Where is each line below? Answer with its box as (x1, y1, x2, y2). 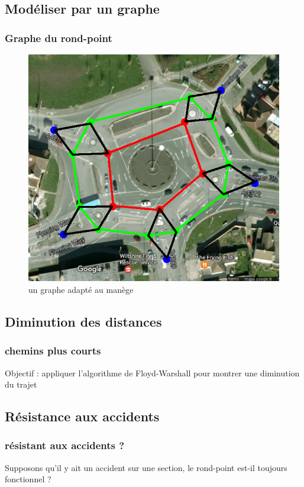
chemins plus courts (5, 343, 101, 358)
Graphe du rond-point (5, 30, 112, 45)
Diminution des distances (5, 312, 162, 330)
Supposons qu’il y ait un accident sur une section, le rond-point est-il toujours (5, 461, 287, 473)
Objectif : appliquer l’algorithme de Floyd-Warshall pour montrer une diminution (5, 366, 300, 379)
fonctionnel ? (5, 473, 51, 485)
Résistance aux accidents (5, 407, 160, 425)
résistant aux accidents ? (5, 438, 125, 453)
